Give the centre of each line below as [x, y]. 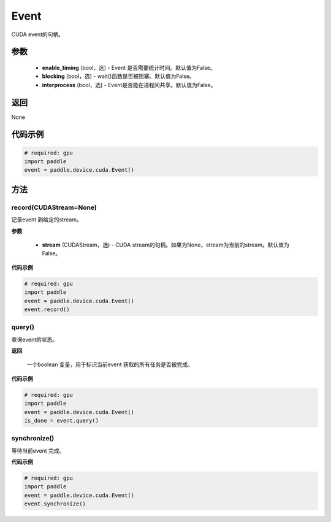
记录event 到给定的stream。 [47, 220]
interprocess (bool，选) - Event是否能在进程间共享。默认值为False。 [129, 85]
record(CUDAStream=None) [54, 207]
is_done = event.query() [62, 420]
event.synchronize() [55, 504]
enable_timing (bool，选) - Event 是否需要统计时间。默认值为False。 [129, 67]
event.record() [47, 309]
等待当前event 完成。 [38, 450]
